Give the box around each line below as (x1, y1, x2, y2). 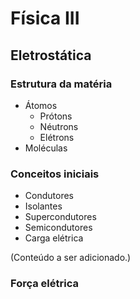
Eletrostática (10, 47, 92, 64)
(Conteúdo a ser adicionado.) (10, 252, 132, 264)
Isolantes (24, 200, 63, 212)
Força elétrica (10, 277, 79, 291)
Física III (10, 7, 80, 30)
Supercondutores (24, 211, 97, 223)
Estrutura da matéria (10, 77, 113, 91)
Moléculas (24, 142, 68, 154)
